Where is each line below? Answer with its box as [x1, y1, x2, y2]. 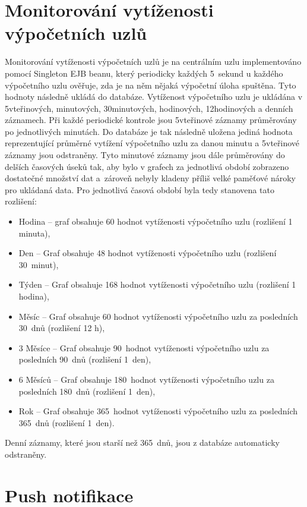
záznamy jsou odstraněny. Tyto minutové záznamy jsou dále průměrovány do [5, 149, 285, 161]
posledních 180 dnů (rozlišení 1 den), [18, 385, 156, 397]
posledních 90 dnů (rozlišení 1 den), [18, 353, 151, 366]
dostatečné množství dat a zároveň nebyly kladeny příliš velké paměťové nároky [5, 172, 296, 184]
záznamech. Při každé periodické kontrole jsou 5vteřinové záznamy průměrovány [5, 114, 297, 126]
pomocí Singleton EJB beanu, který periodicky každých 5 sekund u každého [5, 67, 283, 79]
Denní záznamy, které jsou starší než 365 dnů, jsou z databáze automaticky [5, 436, 280, 449]
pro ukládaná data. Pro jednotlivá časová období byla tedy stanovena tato [5, 183, 274, 196]
